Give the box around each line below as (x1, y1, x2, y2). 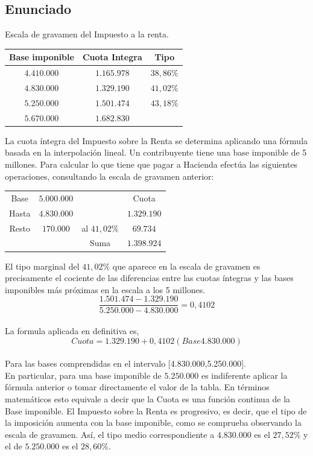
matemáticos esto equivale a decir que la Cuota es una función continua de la (5, 392, 291, 405)
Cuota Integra (82, 51, 142, 63)
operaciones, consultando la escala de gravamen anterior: (5, 169, 214, 182)
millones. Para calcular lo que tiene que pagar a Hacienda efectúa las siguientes (5, 157, 298, 170)
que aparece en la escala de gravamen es (112, 259, 261, 272)
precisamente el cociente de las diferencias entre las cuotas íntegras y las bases (5, 271, 294, 284)
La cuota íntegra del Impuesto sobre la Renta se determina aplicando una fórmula (5, 134, 308, 147)
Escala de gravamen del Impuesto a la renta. (5, 28, 169, 40)
